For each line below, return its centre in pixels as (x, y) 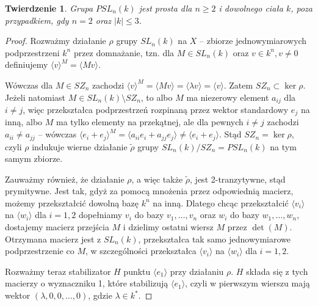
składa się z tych (277, 271)
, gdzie (100, 295)
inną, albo (24, 122)
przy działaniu (197, 271)
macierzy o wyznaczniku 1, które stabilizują (87, 283)
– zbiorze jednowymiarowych (253, 41)
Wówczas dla (29, 85)
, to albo (157, 97)
